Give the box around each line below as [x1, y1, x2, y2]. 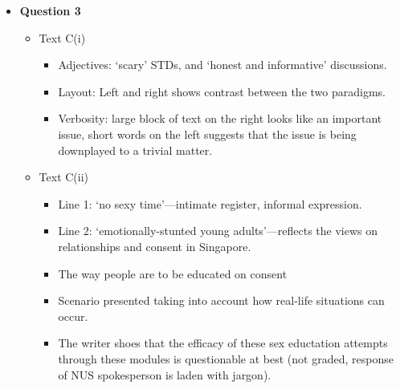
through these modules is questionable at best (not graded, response [58, 350, 394, 367]
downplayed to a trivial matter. [58, 141, 213, 158]
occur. [58, 307, 88, 324]
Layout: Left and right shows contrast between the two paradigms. [58, 83, 386, 99]
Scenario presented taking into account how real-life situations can [58, 292, 385, 309]
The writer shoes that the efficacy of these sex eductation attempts [58, 334, 388, 351]
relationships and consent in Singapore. [58, 237, 251, 254]
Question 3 [19, 2, 81, 18]
